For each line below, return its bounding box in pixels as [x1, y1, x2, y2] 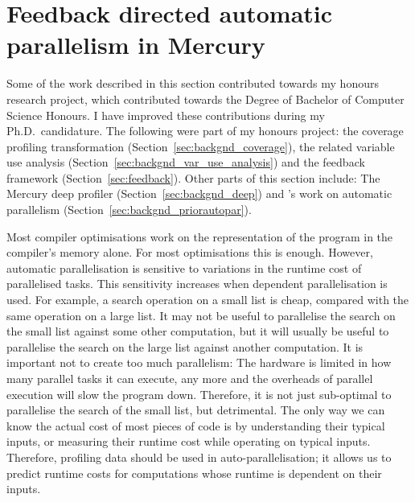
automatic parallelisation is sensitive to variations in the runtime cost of [6, 259, 362, 276]
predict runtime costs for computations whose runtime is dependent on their [6, 464, 382, 481]
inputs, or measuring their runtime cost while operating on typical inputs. [6, 433, 371, 450]
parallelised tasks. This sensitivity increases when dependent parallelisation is [6, 275, 388, 292]
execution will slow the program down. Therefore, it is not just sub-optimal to [6, 385, 392, 402]
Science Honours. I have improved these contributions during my [6, 106, 325, 123]
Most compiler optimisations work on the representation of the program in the [6, 228, 393, 245]
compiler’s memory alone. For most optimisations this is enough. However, [6, 244, 373, 261]
